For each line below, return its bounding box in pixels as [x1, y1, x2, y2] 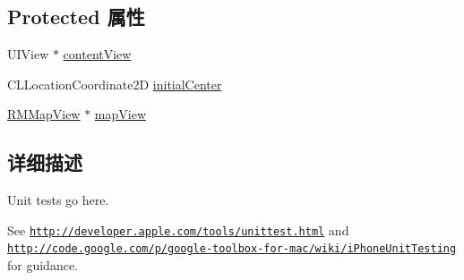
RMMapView [7, 105, 81, 123]
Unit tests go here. [7, 191, 109, 209]
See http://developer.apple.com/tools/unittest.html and [7, 220, 349, 239]
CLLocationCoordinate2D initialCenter [7, 74, 222, 93]
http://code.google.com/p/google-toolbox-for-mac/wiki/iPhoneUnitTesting [7, 242, 457, 256]
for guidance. [7, 256, 79, 275]
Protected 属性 [7, 3, 145, 30]
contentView [63, 45, 132, 64]
